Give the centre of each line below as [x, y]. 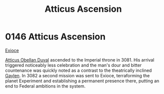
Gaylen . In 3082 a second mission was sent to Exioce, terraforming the [78, 75]
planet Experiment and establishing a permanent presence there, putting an [82, 81]
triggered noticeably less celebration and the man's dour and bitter [74, 65]
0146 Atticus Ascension [55, 37]
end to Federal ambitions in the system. [45, 86]
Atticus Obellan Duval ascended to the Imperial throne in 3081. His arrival [80, 60]
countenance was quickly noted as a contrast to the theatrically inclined [79, 70]
